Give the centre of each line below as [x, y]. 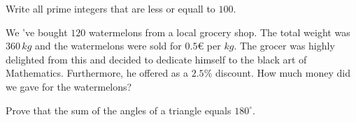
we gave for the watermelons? [69, 86]
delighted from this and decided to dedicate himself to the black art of [156, 59]
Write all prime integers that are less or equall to [111, 8]
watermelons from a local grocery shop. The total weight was [220, 32]
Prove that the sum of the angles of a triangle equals [119, 110]
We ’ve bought [37, 32]
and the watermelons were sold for [108, 46]
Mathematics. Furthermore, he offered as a [97, 73]
